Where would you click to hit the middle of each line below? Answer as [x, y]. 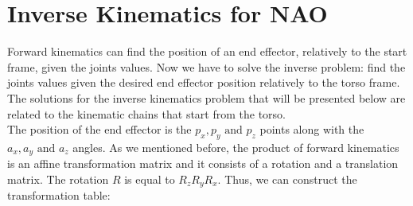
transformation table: [59, 195]
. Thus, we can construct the [287, 179]
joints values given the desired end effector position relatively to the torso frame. [204, 82]
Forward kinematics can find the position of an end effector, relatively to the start [207, 51]
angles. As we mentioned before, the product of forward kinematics [236, 147]
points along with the [312, 129]
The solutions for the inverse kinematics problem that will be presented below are [206, 97]
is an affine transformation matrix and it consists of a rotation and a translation [203, 163]
